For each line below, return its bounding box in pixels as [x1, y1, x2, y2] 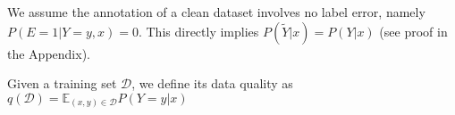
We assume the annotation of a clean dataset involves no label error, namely [7, 3, 426, 21]
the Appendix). [7, 44, 90, 62]
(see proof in [379, 21, 448, 40]
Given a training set [7, 74, 117, 93]
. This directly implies [138, 21, 259, 40]
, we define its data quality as [131, 74, 293, 93]
